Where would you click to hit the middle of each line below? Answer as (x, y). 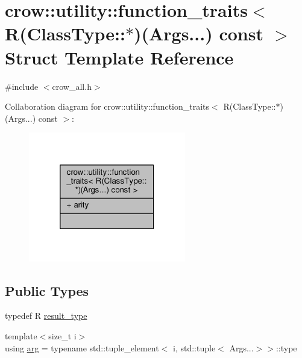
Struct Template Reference (119, 57)
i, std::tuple (194, 347)
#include (22, 86)
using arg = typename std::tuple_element (82, 347)
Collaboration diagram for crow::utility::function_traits (107, 106)
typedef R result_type (46, 316)
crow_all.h (72, 86)
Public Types (47, 290)
